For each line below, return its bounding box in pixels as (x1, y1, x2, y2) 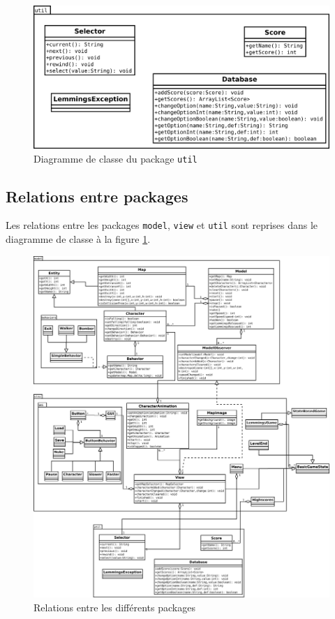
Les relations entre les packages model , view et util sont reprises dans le (6, 218, 318, 232)
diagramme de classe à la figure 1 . (6, 232, 151, 246)
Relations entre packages (6, 185, 188, 207)
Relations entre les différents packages (33, 599, 195, 614)
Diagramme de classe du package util (33, 151, 198, 165)
